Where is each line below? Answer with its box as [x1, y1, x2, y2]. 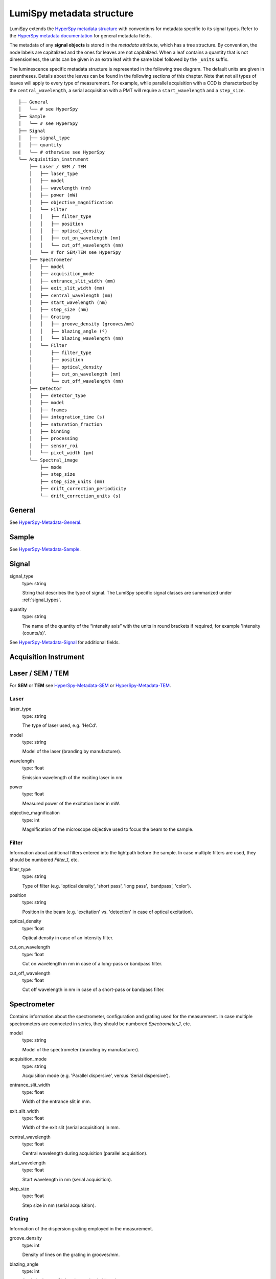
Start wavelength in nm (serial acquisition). [22, 1176, 112, 1182]
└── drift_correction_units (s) [40, 493, 121, 499]
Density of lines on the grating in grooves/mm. [22, 1251, 120, 1258]
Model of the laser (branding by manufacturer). [22, 748, 122, 755]
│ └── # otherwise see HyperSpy [18, 149, 105, 155]
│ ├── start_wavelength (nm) [29, 300, 108, 305]
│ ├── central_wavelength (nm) [29, 292, 113, 298]
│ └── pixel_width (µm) [29, 450, 95, 456]
